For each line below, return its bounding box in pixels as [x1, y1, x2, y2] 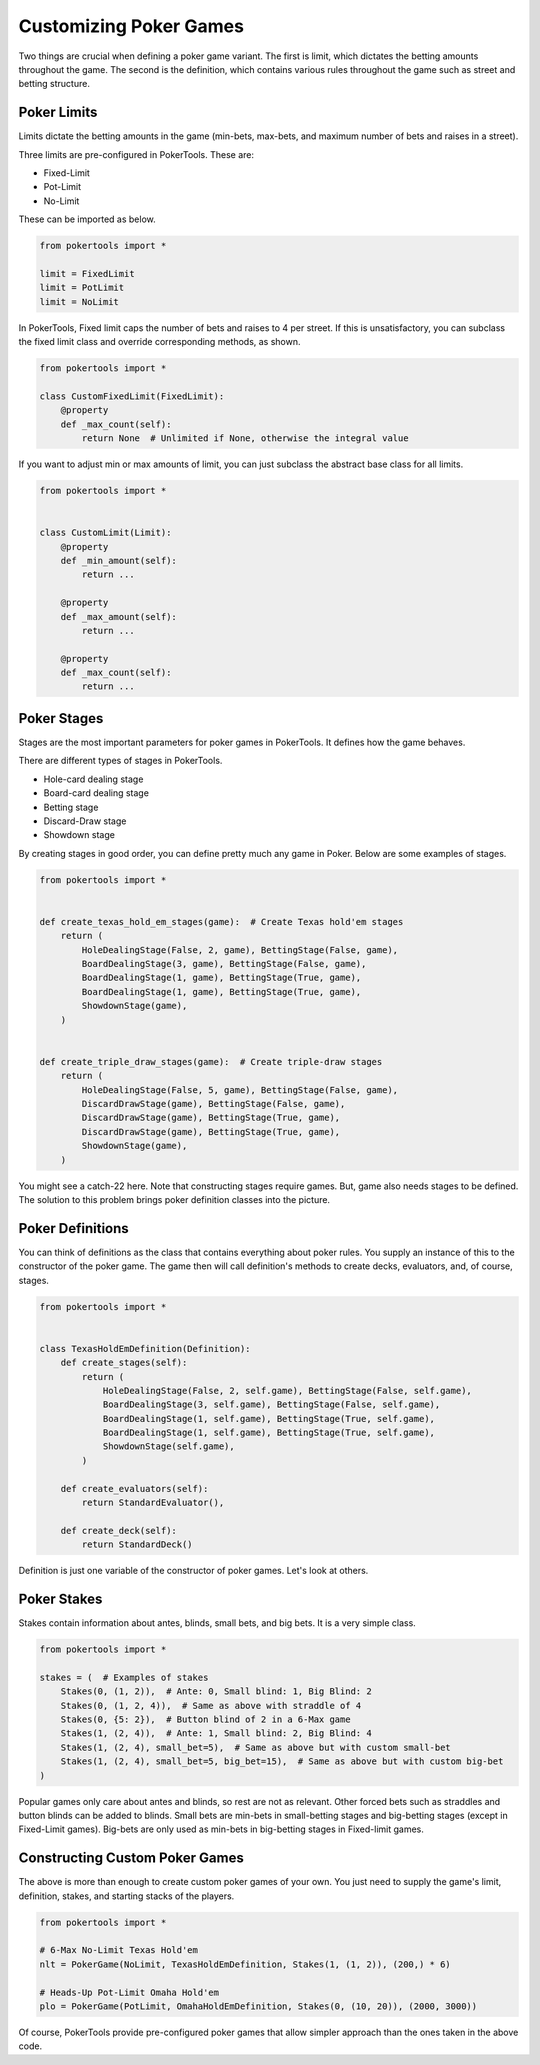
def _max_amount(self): [60, 611, 177, 622]
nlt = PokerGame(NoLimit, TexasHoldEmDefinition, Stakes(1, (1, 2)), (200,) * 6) [39, 1958, 452, 1970]
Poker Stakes [18, 1591, 103, 1607]
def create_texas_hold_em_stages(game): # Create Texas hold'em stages [39, 916, 404, 927]
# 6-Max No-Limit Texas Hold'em [39, 1945, 199, 1956]
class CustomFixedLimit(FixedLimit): [39, 390, 225, 402]
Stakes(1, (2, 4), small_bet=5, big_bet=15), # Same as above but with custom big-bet [60, 1756, 504, 1767]
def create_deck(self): [60, 1525, 177, 1536]
